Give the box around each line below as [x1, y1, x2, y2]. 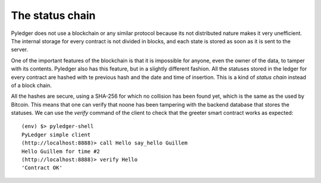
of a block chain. [11, 82, 52, 89]
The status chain [11, 9, 96, 22]
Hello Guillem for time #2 [21, 148, 100, 155]
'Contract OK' [21, 165, 62, 171]
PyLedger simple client [21, 131, 91, 138]
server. [11, 46, 29, 53]
